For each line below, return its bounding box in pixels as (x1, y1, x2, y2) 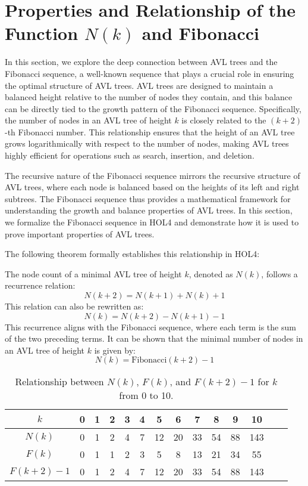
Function (5, 21, 78, 45)
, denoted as (188, 267, 233, 280)
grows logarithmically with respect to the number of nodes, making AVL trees (5, 137, 289, 150)
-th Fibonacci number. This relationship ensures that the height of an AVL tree (5, 125, 295, 138)
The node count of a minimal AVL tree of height (5, 267, 182, 280)
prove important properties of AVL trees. (5, 227, 155, 240)
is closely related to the (181, 114, 266, 126)
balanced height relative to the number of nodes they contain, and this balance (5, 91, 293, 103)
